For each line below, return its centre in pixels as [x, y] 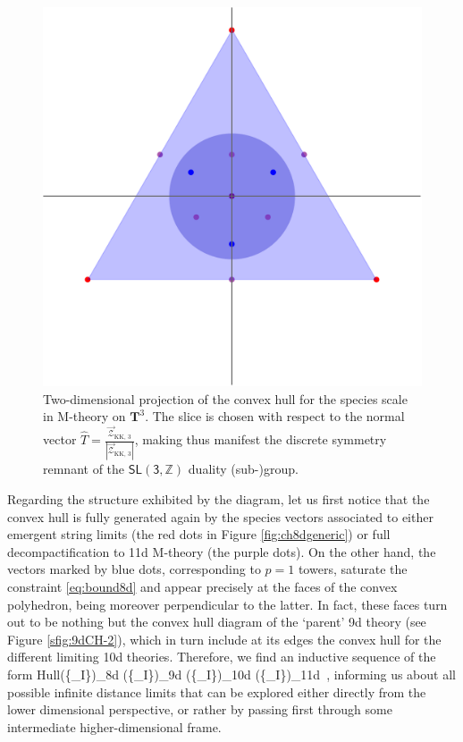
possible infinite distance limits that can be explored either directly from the [217, 691]
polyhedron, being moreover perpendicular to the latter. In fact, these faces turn [227, 604]
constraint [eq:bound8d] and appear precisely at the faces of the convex [202, 586]
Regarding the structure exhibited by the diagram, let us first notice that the [219, 498]
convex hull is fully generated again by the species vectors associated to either [220, 516]
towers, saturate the [353, 569]
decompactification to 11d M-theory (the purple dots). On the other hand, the [222, 551]
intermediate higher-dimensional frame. [114, 726]
